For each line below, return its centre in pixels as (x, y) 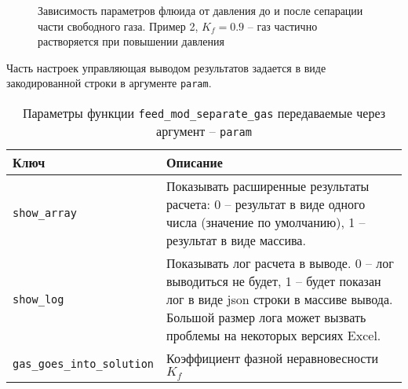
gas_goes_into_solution (84, 364)
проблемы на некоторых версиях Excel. (274, 336)
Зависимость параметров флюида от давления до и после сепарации (200, 10)
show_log (38, 299)
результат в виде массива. (236, 240)
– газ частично (282, 26)
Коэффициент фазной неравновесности (273, 358)
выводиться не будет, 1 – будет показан (274, 281)
